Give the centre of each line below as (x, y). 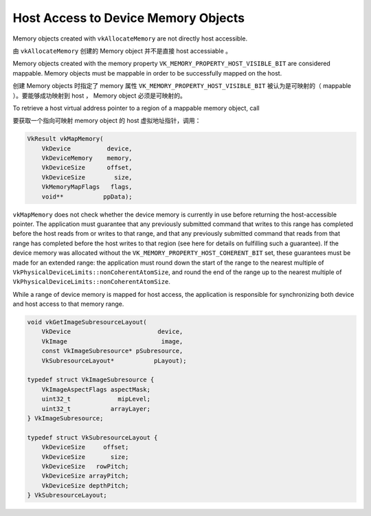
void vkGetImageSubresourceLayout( (87, 322)
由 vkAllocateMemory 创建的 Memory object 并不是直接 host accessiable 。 (122, 51)
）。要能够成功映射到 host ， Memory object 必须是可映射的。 (100, 96)
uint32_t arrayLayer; (96, 408)
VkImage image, (112, 341)
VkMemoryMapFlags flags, (87, 187)
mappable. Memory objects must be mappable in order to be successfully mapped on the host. (147, 73)
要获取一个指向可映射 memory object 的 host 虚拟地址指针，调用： (107, 121)
